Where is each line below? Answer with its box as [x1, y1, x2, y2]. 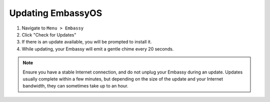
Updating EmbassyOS [9, 7, 102, 18]
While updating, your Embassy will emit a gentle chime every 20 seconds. [21, 45, 174, 52]
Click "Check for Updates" [21, 31, 76, 37]
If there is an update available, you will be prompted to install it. [21, 39, 152, 45]
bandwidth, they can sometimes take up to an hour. [22, 83, 128, 89]
